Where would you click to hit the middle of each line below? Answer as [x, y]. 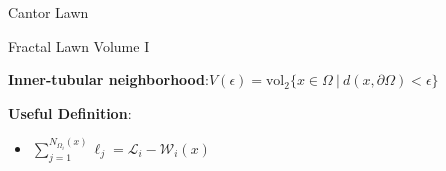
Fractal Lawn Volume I [79, 45]
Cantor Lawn [48, 12]
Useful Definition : [70, 112]
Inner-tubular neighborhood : [108, 79]
